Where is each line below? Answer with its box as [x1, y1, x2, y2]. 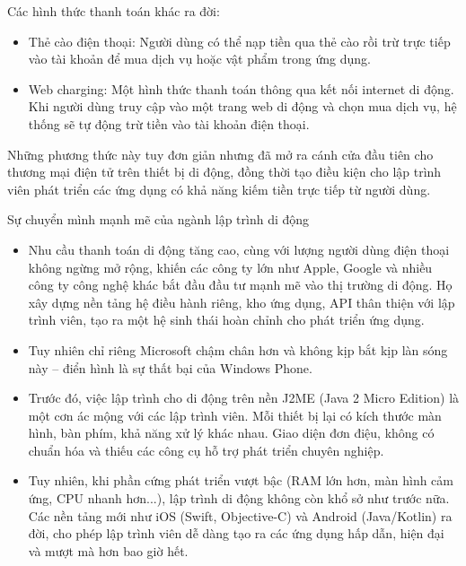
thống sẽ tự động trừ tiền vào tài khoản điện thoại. [28, 114, 310, 133]
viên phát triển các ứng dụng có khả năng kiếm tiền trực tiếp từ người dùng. [7, 179, 431, 198]
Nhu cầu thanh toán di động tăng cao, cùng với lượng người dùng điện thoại [28, 239, 450, 258]
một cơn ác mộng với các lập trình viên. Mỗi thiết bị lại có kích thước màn [28, 405, 442, 424]
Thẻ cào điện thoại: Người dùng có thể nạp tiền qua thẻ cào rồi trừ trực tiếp [28, 31, 451, 50]
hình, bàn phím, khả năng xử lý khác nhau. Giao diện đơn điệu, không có [28, 423, 435, 442]
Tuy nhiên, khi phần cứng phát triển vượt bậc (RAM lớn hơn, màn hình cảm [28, 471, 453, 490]
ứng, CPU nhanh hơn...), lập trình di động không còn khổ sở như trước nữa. [28, 489, 450, 508]
